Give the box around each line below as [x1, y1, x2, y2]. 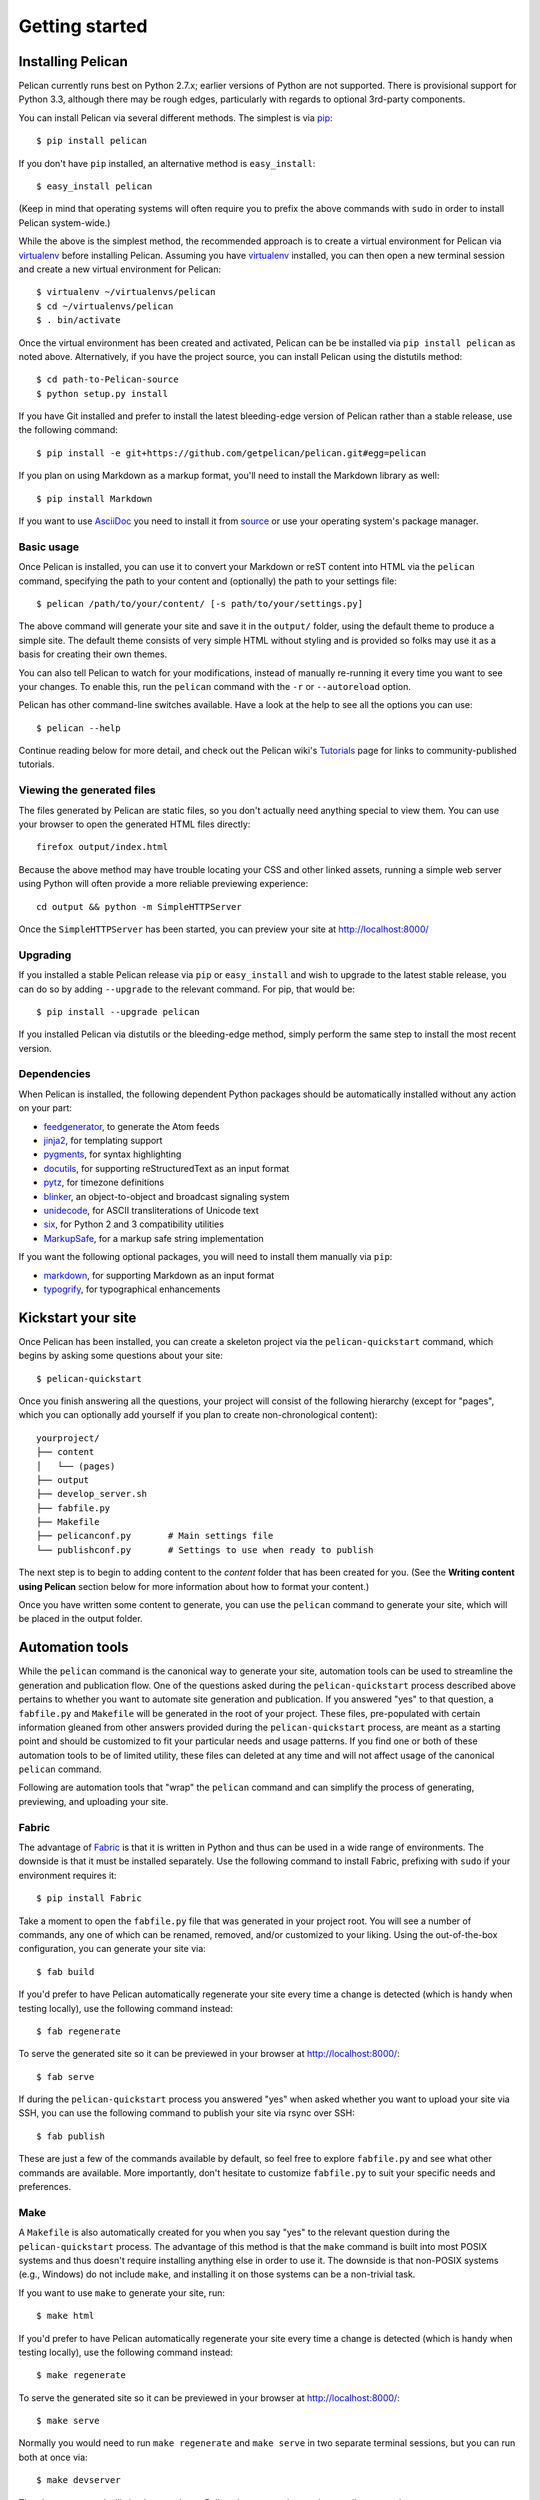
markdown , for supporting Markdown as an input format [43, 1269, 275, 1281]
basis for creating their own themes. [18, 648, 168, 660]
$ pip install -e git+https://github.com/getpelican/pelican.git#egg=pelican [36, 447, 427, 459]
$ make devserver [36, 2475, 121, 2486]
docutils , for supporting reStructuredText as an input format [43, 1162, 290, 1174]
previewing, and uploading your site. [18, 1795, 169, 1807]
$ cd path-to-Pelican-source [36, 374, 179, 385]
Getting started [18, 15, 148, 37]
